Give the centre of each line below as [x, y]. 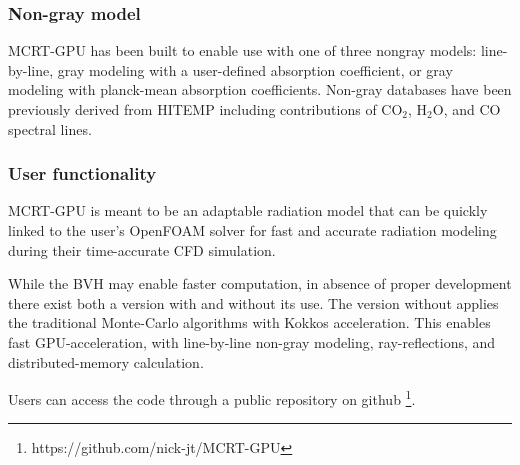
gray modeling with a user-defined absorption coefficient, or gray [255, 69]
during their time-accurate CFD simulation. [142, 249]
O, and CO [466, 109]
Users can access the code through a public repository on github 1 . [212, 397]
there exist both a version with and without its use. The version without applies [253, 302]
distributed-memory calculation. [106, 361]
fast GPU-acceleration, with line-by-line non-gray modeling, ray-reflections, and [252, 341]
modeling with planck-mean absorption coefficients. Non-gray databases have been [260, 89]
